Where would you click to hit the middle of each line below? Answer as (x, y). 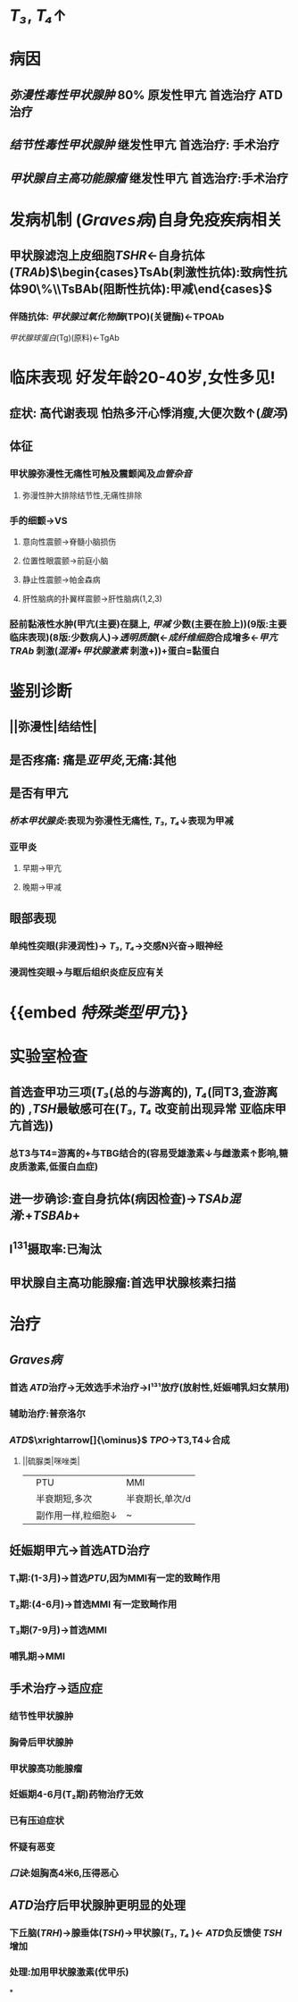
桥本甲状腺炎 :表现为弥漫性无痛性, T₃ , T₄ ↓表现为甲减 (121, 821)
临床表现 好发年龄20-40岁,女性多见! (142, 377)
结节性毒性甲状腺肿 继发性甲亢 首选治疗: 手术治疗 (144, 145)
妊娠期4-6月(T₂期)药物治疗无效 (77, 1795)
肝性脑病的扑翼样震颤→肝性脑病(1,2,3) (92, 598)
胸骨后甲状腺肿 (41, 1742)
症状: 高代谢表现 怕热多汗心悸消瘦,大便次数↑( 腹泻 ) (149, 413)
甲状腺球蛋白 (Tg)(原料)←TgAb (65, 338)
